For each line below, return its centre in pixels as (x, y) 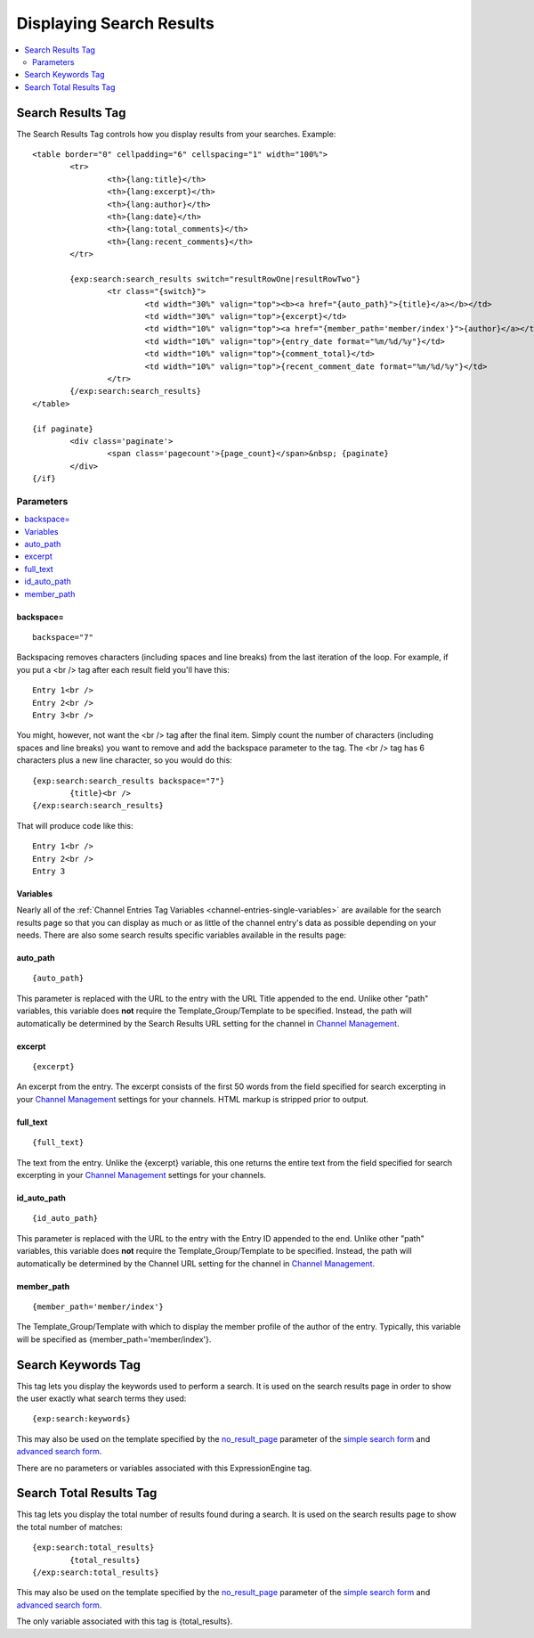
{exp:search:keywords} (82, 1419)
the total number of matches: (70, 1527)
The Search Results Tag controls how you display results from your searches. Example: (176, 134)
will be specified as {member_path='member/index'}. (114, 1339)
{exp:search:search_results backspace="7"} (129, 781)
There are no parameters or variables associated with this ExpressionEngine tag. (164, 1468)
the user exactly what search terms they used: (101, 1398)
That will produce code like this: (75, 825)
